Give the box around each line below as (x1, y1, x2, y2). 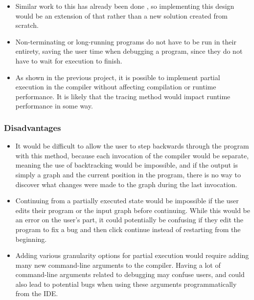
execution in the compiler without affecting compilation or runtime (15, 82, 216, 92)
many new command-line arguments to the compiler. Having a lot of (15, 259, 221, 270)
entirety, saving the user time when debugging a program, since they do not (15, 46, 243, 56)
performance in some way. (15, 101, 93, 111)
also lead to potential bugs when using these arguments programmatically (15, 279, 237, 289)
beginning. (15, 234, 47, 244)
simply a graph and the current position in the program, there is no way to (15, 169, 241, 179)
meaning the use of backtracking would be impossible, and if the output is (15, 160, 238, 170)
